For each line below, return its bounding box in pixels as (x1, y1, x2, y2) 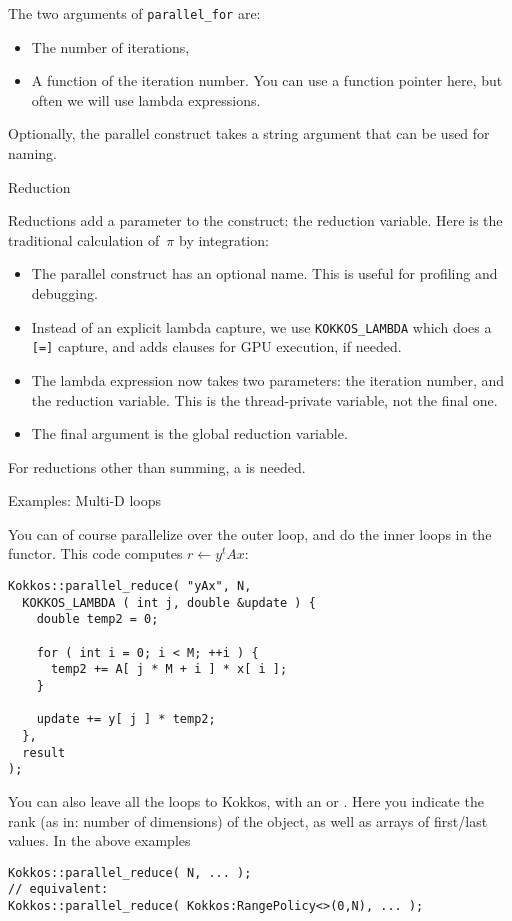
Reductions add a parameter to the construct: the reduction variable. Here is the (8, 210, 503, 231)
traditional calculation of (8, 229, 160, 250)
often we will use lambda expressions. (31, 89, 261, 110)
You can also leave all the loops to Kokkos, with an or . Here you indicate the (8, 790, 484, 811)
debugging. (31, 283, 98, 303)
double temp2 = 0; (36, 612, 159, 627)
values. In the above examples (8, 830, 191, 851)
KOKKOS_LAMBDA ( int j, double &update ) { (22, 595, 316, 610)
